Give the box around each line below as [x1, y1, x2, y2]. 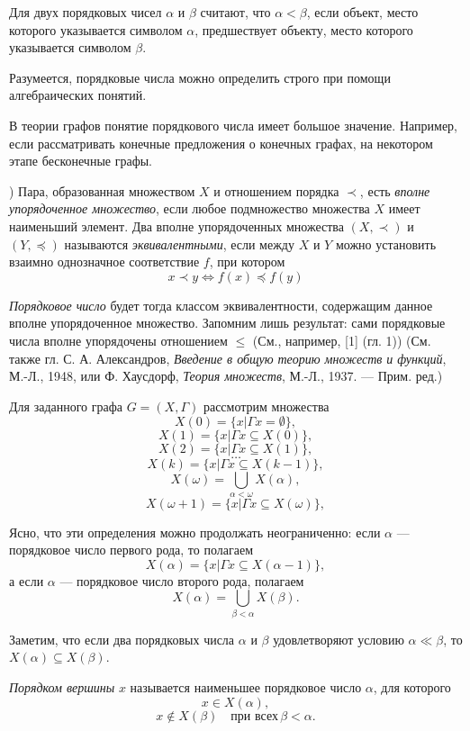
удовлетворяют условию [273, 629, 404, 648]
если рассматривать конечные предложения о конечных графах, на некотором [9, 133, 433, 152]
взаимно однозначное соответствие [9, 252, 200, 271]
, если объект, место [306, 3, 419, 21]
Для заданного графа [9, 396, 122, 415]
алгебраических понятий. [9, 86, 147, 104]
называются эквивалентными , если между [64, 234, 294, 253]
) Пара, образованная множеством [9, 181, 195, 200]
